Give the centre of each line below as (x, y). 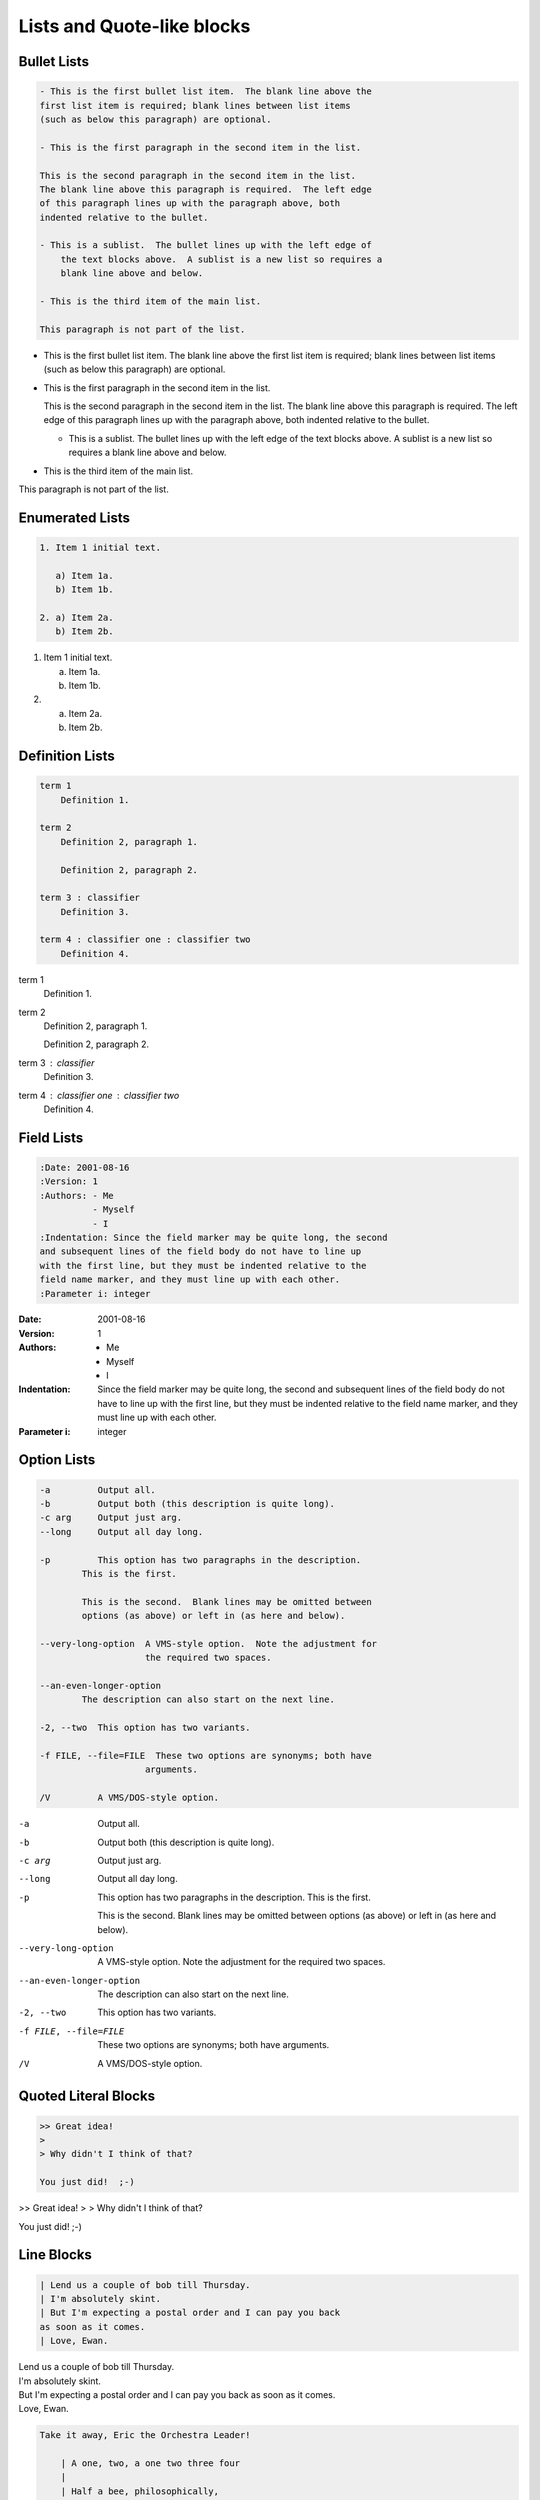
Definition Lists (66, 756)
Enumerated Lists (74, 517)
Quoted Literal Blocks (86, 2096)
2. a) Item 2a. (76, 617)
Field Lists (51, 1137)
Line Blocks (55, 2255)
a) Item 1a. (84, 575)
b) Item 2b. (84, 631)
